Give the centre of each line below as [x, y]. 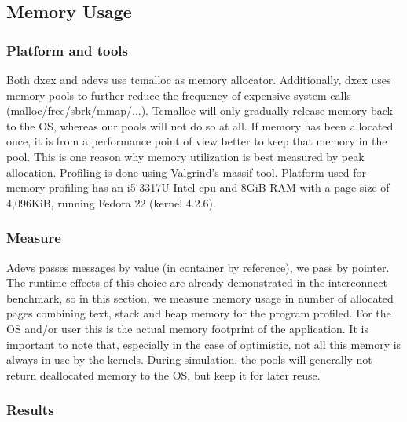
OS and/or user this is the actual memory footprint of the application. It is [187, 328]
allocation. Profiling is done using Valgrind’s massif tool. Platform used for [187, 172]
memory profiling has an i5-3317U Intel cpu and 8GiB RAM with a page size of [198, 187]
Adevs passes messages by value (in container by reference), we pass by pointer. [198, 267]
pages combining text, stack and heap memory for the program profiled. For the [199, 313]
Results [30, 410]
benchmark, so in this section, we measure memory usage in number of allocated [200, 297]
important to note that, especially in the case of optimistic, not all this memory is [204, 344]
